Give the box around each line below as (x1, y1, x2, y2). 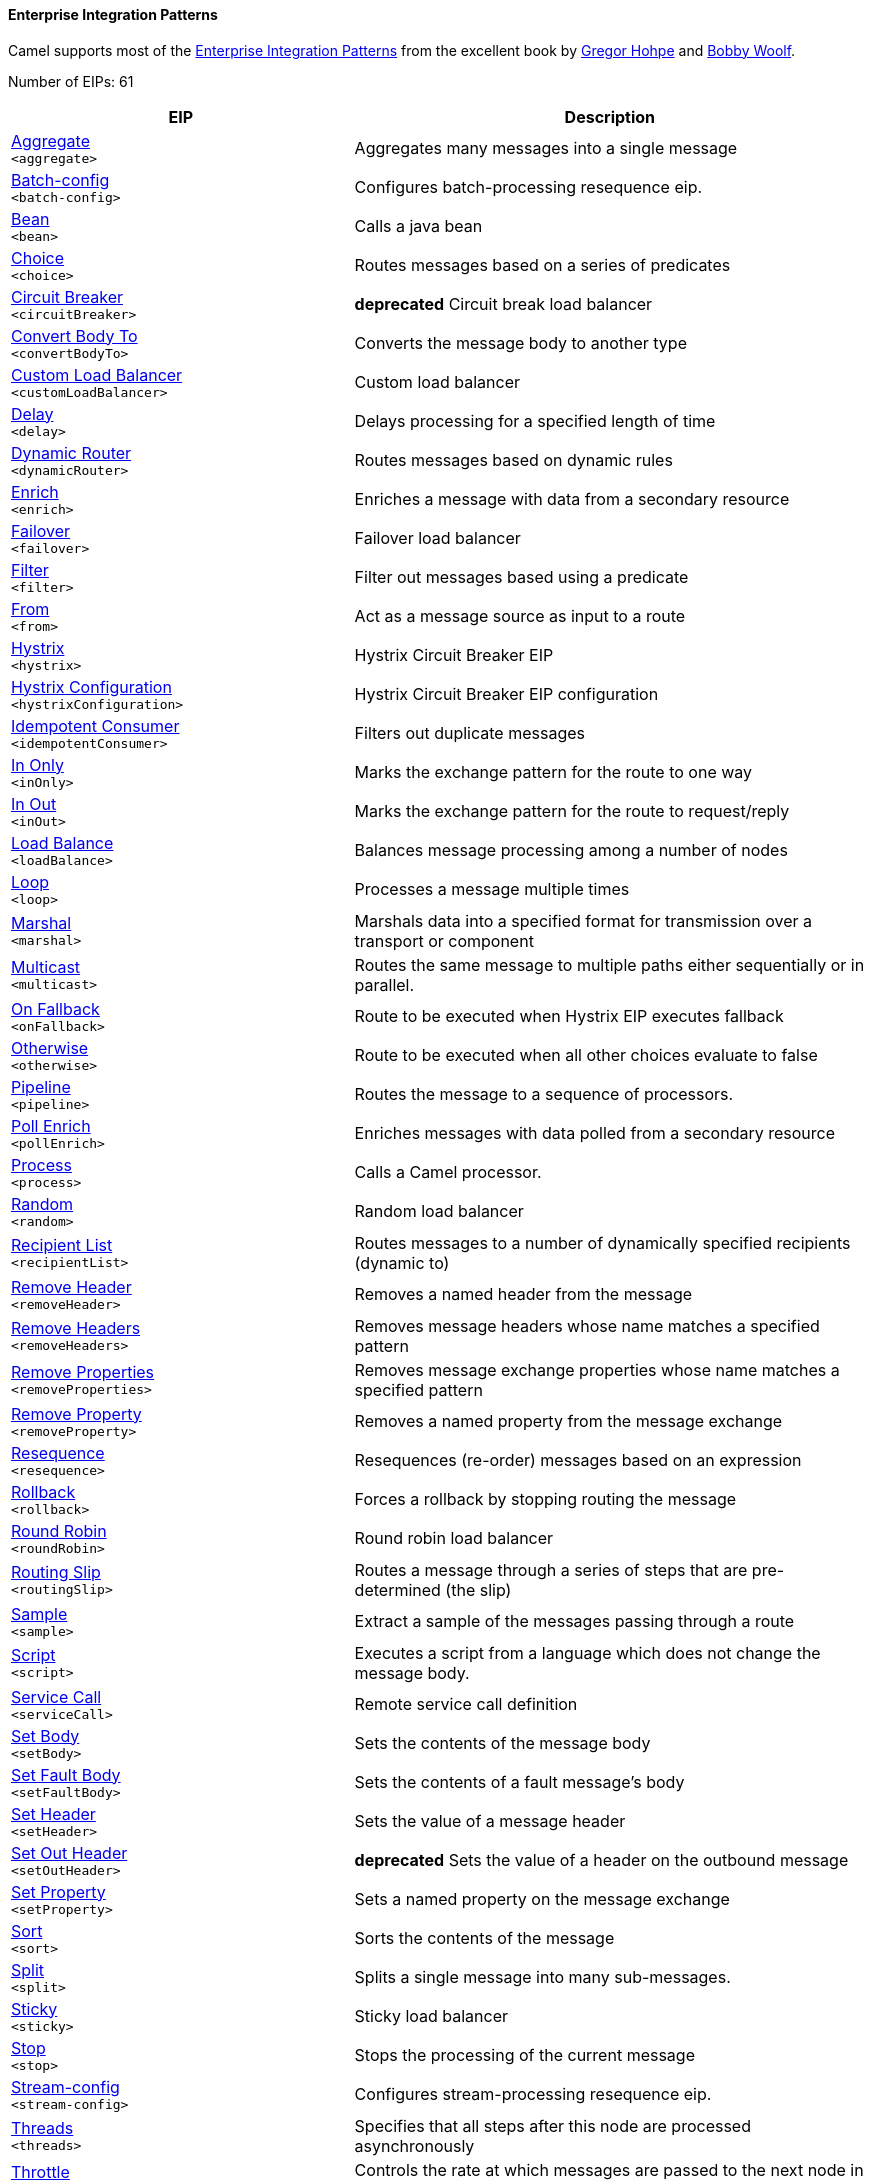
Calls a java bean (354, 216, 483, 237)
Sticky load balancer (354, 2006, 509, 2027)
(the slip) (445, 1579, 512, 1600)
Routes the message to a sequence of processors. (354, 1084, 734, 1105)
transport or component (354, 930, 534, 951)
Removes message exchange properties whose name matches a (354, 1359, 840, 1380)
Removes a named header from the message (354, 1284, 693, 1305)
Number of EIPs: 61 (8, 72, 134, 90)
